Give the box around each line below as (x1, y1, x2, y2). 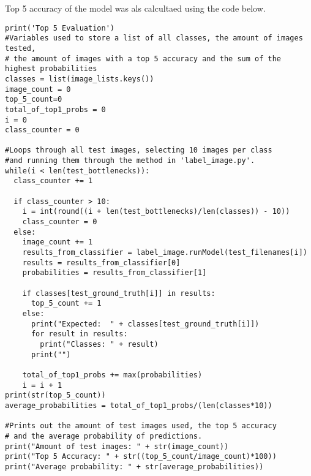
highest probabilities (5, 64, 97, 74)
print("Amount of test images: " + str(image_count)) (5, 442, 229, 451)
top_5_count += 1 (31, 299, 102, 308)
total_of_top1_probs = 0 (5, 105, 106, 114)
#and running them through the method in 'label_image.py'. (5, 156, 255, 165)
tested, (5, 43, 36, 53)
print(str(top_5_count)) (5, 391, 106, 400)
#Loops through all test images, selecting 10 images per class (5, 146, 272, 155)
